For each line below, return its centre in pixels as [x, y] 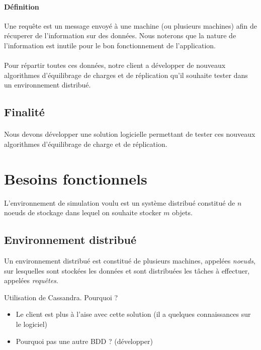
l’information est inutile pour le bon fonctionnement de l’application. [110, 45]
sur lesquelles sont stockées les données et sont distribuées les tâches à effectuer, [127, 270]
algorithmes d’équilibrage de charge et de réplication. [86, 144]
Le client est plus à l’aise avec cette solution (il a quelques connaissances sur [133, 314]
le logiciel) [32, 324]
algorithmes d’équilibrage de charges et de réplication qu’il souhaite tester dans [126, 75]
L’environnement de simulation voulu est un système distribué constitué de [120, 202]
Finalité [24, 112]
